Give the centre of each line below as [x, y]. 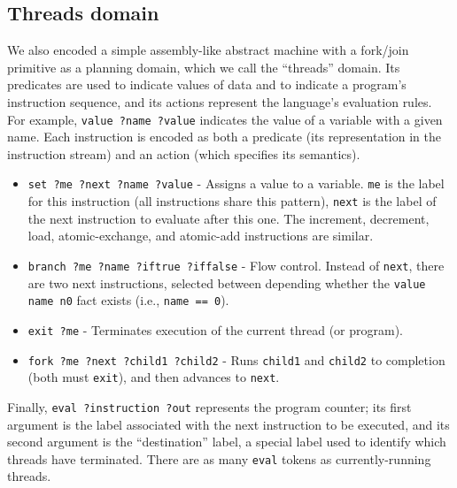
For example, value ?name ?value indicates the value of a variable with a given [225, 119]
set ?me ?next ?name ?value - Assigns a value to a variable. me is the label [236, 183]
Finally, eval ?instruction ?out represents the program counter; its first [209, 406]
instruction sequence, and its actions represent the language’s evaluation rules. [220, 101]
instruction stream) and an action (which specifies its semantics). [184, 153]
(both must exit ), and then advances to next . [154, 377]
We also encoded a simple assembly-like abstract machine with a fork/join [208, 50]
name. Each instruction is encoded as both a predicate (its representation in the [224, 137]
